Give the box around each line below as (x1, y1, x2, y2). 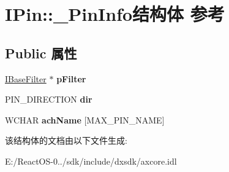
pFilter (56, 72, 86, 85)
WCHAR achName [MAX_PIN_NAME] (5, 113, 165, 126)
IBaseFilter (5, 72, 47, 85)
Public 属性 (5, 43, 77, 62)
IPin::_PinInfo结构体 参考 (5, 1, 225, 26)
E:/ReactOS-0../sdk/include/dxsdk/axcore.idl (5, 154, 177, 167)
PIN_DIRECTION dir (5, 93, 92, 106)
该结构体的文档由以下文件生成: (5, 134, 127, 147)
